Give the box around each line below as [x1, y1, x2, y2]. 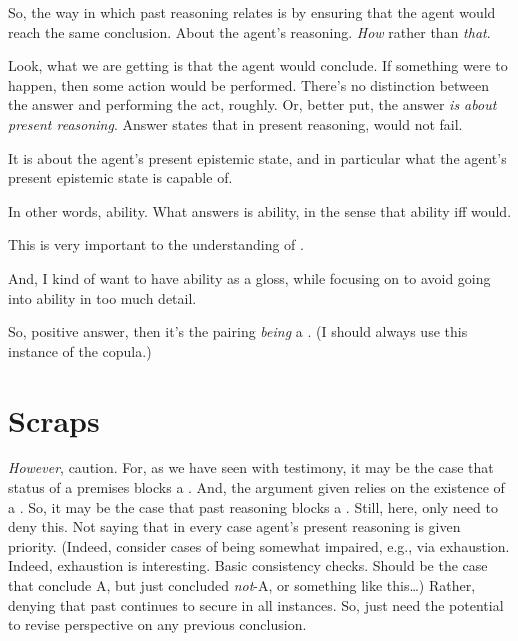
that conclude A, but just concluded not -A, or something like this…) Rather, [8, 575, 476, 595]
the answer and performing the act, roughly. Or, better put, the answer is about [8, 94, 497, 115]
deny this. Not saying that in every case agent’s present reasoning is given [8, 516, 461, 537]
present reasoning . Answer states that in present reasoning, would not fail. [8, 113, 463, 134]
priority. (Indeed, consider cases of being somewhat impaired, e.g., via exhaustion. [8, 535, 510, 556]
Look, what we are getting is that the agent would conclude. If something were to [8, 55, 508, 76]
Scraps [8, 399, 100, 440]
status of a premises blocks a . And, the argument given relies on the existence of [8, 477, 505, 498]
